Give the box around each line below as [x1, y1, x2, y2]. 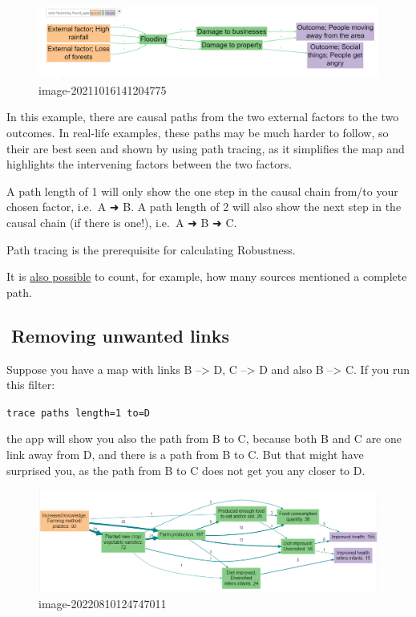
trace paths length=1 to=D [6, 407, 150, 419]
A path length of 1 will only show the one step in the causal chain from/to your [6, 182, 398, 199]
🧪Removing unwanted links [6, 323, 230, 347]
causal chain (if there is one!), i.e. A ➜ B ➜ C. [6, 214, 237, 231]
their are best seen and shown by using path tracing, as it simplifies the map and [6, 140, 405, 156]
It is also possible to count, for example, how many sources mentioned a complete [6, 268, 407, 285]
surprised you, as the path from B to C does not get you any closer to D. [6, 461, 366, 478]
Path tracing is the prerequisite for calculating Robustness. [6, 241, 296, 258]
